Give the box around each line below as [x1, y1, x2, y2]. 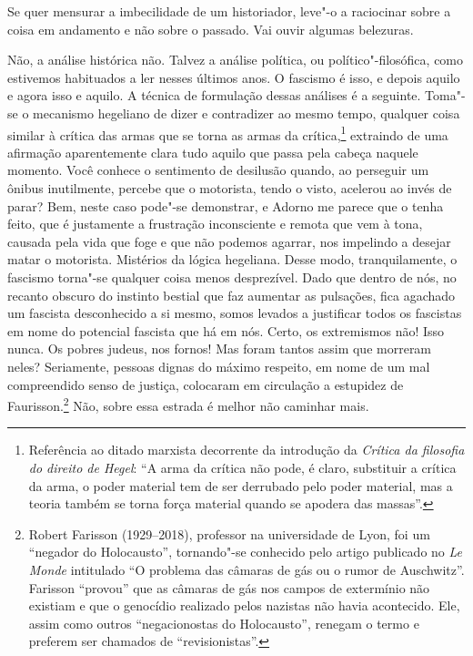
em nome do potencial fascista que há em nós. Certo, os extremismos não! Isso [7, 321, 445, 340]
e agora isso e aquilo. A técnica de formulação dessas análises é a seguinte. [7, 86, 421, 105]
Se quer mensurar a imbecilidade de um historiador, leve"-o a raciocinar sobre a [7, 2, 451, 20]
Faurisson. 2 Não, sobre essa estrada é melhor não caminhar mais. [7, 394, 369, 415]
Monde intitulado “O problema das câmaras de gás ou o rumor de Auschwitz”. [28, 559, 465, 579]
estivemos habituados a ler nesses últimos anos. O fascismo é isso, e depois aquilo [7, 67, 460, 87]
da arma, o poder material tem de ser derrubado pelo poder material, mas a [28, 476, 453, 495]
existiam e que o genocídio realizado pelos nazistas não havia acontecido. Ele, [28, 596, 460, 615]
